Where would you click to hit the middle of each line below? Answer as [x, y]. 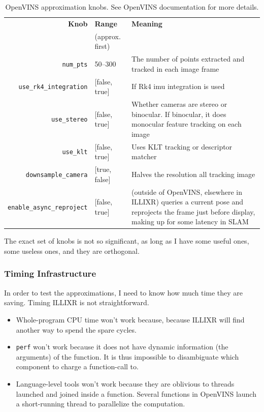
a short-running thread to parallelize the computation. [101, 404]
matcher [144, 156]
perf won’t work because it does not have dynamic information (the [122, 347]
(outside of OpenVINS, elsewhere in [187, 192]
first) [102, 46]
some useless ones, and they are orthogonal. [72, 251]
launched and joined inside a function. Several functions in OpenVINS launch [136, 393]
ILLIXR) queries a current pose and [187, 202]
